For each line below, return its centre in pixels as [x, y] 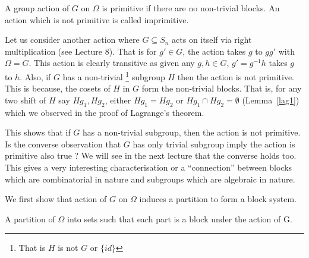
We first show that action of [56, 199]
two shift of [26, 100]
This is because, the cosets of [58, 88]
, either [118, 100]
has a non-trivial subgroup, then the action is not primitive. [192, 132]
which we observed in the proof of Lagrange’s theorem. [105, 112]
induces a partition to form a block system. [218, 199]
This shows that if [38, 132]
